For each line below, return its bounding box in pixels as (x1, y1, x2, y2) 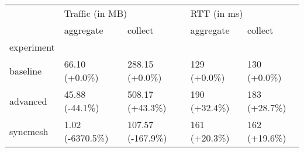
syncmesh (9, 124, 49, 138)
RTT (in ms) (190, 6, 243, 20)
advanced (9, 94, 47, 108)
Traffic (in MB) (64, 6, 127, 20)
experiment (9, 40, 55, 54)
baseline (9, 63, 42, 77)
